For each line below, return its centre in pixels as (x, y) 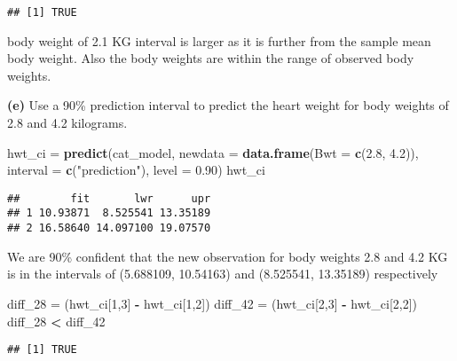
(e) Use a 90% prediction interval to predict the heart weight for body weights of (228, 105)
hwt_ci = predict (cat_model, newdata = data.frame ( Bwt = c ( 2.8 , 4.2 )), (213, 152)
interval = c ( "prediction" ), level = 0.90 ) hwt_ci (136, 170)
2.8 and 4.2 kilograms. (67, 123)
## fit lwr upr (109, 198)
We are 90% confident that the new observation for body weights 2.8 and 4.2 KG (228, 256)
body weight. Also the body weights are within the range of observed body (211, 58)
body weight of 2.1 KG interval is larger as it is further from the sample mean (219, 40)
